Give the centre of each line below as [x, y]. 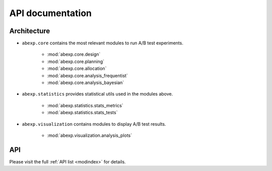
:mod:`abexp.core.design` [74, 54]
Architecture [30, 31]
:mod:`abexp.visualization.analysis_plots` [90, 135]
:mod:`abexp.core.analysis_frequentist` [87, 75]
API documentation [51, 13]
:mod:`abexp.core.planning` [76, 61]
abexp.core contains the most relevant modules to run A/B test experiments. [103, 43]
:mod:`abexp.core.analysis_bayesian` [86, 82]
